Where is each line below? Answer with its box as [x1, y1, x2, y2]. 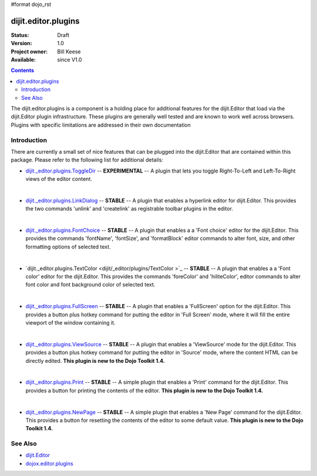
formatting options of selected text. [25, 243, 111, 250]
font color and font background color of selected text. [25, 281, 156, 288]
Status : [11, 31, 29, 38]
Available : [11, 56, 36, 63]
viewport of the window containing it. [25, 319, 116, 326]
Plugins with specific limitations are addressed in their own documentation [11, 121, 191, 129]
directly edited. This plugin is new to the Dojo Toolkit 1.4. [25, 357, 166, 364]
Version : [11, 40, 32, 47]
